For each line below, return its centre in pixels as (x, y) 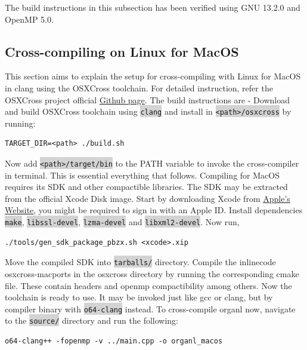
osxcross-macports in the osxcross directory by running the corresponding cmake (152, 273)
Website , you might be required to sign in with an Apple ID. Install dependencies (154, 210)
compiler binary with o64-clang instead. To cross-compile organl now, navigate (150, 308)
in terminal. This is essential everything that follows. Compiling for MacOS (142, 175)
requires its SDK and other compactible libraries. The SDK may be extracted (146, 187)
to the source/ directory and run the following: (92, 320)
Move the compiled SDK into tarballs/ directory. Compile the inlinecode (140, 262)
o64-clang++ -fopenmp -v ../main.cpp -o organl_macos (114, 341)
